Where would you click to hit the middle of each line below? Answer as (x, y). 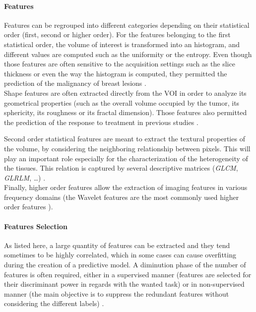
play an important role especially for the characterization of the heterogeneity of (126, 158)
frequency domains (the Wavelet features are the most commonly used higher (122, 197)
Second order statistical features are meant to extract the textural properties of (125, 139)
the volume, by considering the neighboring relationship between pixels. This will (127, 148)
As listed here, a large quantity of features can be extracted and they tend (117, 245)
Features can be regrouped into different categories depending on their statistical (127, 25)
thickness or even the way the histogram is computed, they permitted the (116, 73)
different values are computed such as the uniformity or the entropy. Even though (128, 54)
